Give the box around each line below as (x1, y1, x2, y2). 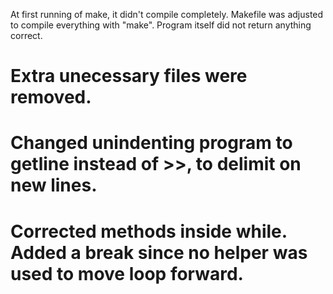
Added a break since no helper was (10, 241, 308, 264)
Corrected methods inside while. (10, 220, 288, 243)
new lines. (10, 174, 98, 197)
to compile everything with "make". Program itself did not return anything (10, 19, 312, 31)
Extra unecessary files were (10, 65, 248, 88)
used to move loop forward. (10, 262, 244, 285)
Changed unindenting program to (10, 132, 293, 154)
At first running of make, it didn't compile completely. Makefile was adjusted (10, 9, 324, 20)
